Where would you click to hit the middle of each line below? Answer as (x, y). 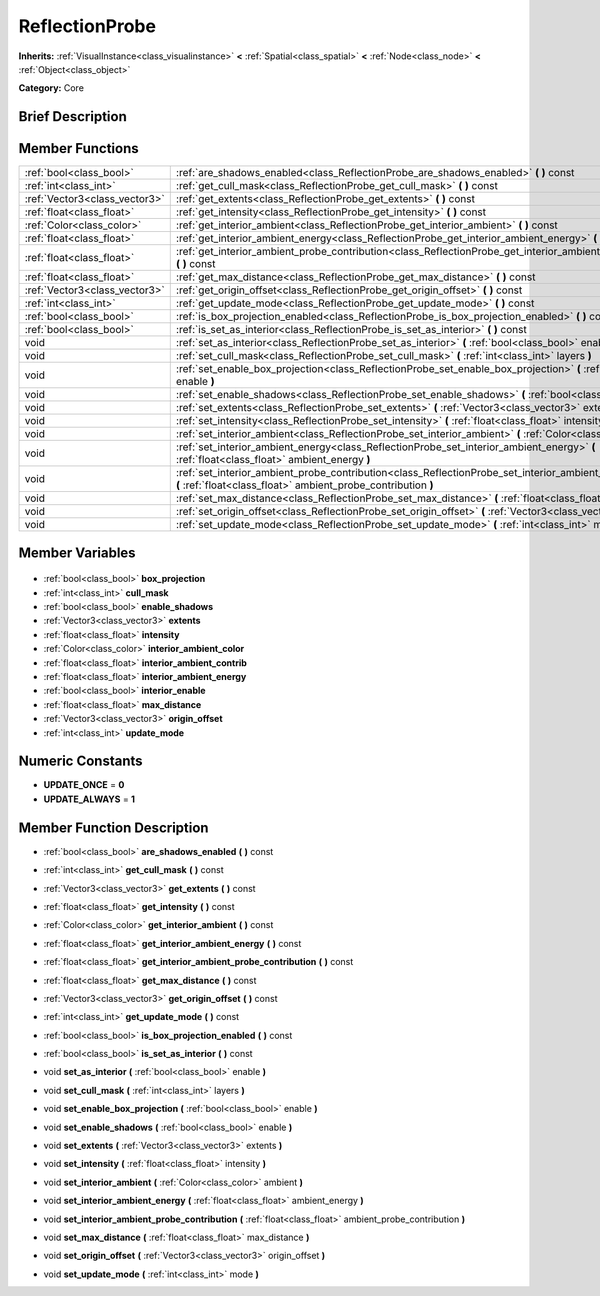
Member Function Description (113, 827)
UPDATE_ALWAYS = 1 (89, 799)
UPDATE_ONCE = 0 (84, 785)
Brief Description (72, 116)
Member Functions (78, 148)
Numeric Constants (81, 761)
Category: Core (51, 88)
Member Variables (77, 552)
